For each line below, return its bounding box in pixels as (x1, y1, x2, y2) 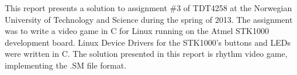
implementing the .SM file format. (5, 59, 127, 71)
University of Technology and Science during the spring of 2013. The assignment (5, 13, 293, 25)
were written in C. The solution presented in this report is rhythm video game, (5, 47, 288, 60)
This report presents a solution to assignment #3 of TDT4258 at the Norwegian (5, 2, 292, 13)
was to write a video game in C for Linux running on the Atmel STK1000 (5, 25, 269, 37)
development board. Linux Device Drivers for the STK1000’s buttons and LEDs (5, 36, 291, 48)
